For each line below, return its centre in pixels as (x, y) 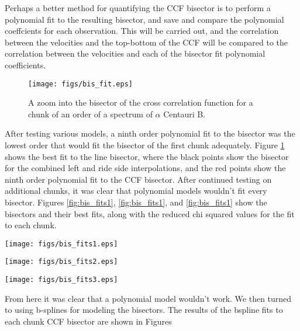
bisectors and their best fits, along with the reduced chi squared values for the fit (150, 213)
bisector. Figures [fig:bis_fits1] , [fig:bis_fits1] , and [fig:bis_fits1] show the (136, 202)
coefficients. (25, 65)
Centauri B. (185, 114)
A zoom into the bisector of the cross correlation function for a (141, 102)
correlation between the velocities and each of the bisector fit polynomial (135, 53)
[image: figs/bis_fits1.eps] (61, 244)
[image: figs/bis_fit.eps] (80, 84)
